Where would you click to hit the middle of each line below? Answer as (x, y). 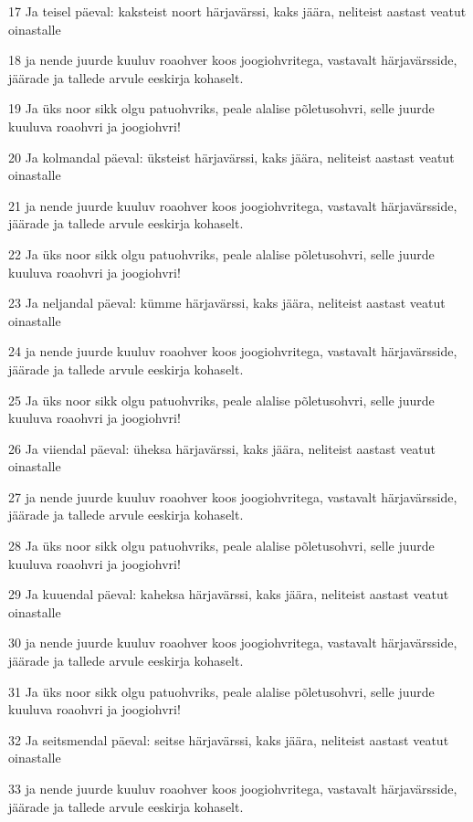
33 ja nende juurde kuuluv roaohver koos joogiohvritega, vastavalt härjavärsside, (233, 788)
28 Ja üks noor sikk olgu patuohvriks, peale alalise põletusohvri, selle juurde (221, 546)
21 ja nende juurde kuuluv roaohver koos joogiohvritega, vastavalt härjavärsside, (233, 205)
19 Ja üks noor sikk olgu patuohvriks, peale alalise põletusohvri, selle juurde (221, 108)
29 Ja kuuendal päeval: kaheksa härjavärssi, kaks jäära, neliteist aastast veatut (229, 594)
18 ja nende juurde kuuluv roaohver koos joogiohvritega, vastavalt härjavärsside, (233, 60)
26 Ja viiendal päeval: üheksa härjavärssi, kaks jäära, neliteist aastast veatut (222, 448)
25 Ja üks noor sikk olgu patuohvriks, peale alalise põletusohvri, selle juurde (221, 400)
